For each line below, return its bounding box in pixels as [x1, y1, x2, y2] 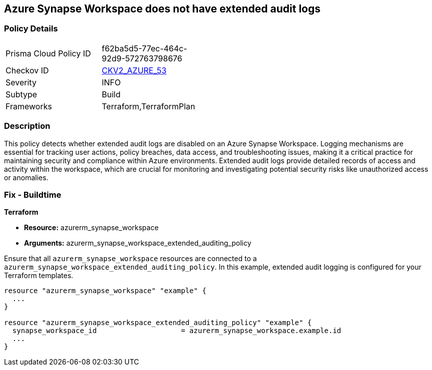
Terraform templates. [4, 271, 73, 280]
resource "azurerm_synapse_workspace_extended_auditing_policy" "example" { [4, 319, 312, 327]
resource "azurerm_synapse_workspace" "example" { [4, 287, 206, 295]
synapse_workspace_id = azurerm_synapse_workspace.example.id [12, 327, 341, 335]
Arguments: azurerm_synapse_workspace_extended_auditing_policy [24, 239, 251, 248]
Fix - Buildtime [4, 189, 61, 200]
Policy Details [4, 23, 58, 34]
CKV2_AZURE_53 [101, 65, 166, 75]
